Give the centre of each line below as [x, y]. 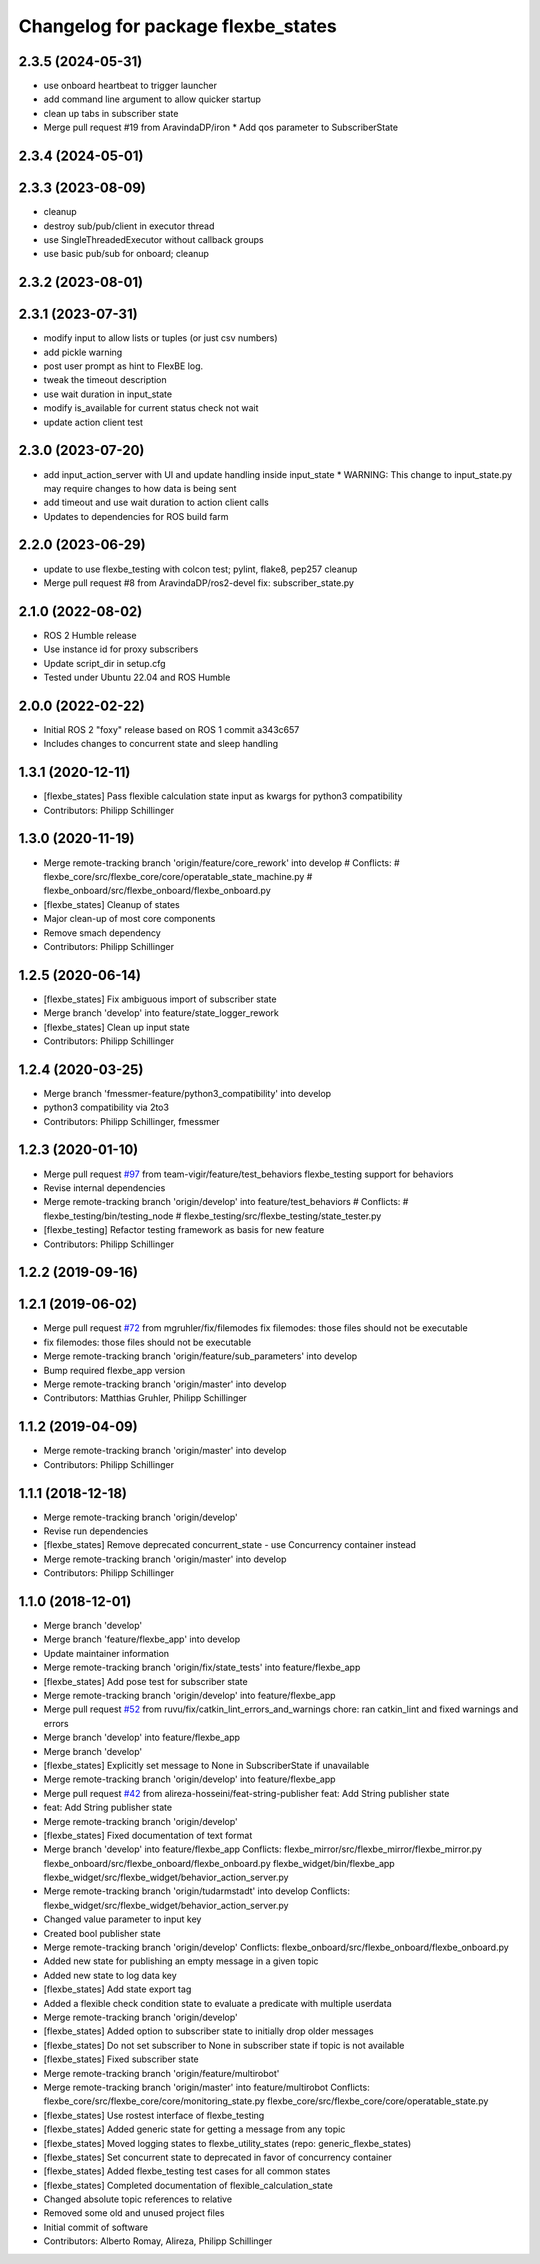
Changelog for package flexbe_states [177, 26]
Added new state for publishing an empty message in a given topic [181, 1961]
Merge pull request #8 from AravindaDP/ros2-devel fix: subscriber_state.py [199, 582]
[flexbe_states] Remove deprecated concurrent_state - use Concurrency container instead [230, 1545]
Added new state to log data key [110, 1975]
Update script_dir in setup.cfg [104, 663]
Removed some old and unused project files [134, 2213]
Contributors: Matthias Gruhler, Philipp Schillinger [145, 1398]
